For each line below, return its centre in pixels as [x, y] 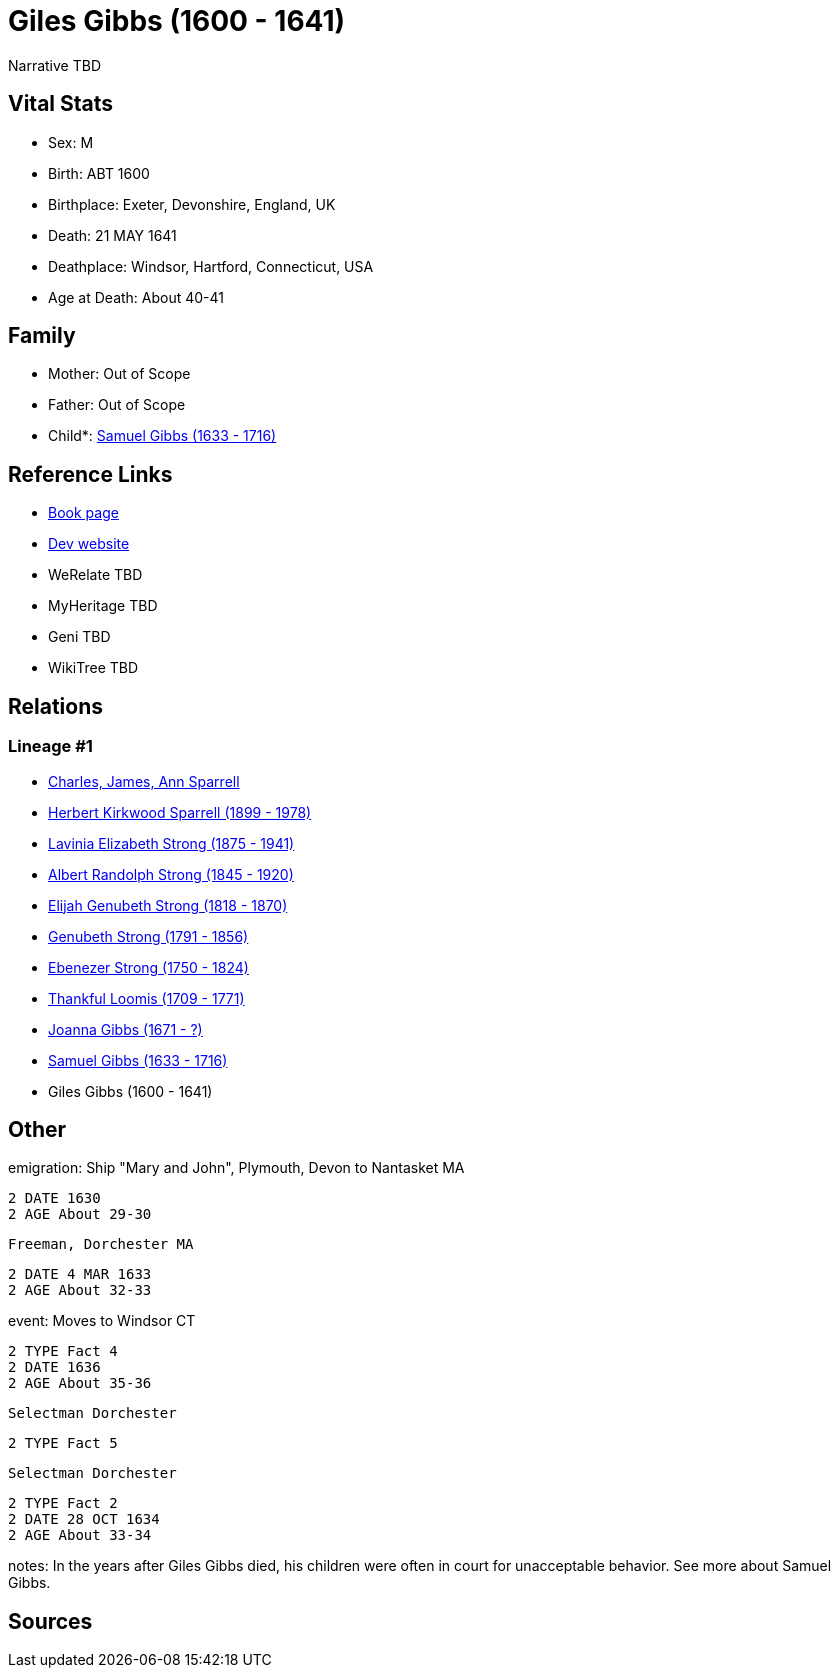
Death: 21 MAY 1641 [112, 235]
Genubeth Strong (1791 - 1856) [148, 936]
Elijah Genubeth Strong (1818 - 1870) [168, 905]
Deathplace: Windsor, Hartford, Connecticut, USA [211, 266]
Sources [50, 1621]
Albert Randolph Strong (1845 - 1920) [171, 874]
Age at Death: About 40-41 [136, 297]
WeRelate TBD [95, 575]
